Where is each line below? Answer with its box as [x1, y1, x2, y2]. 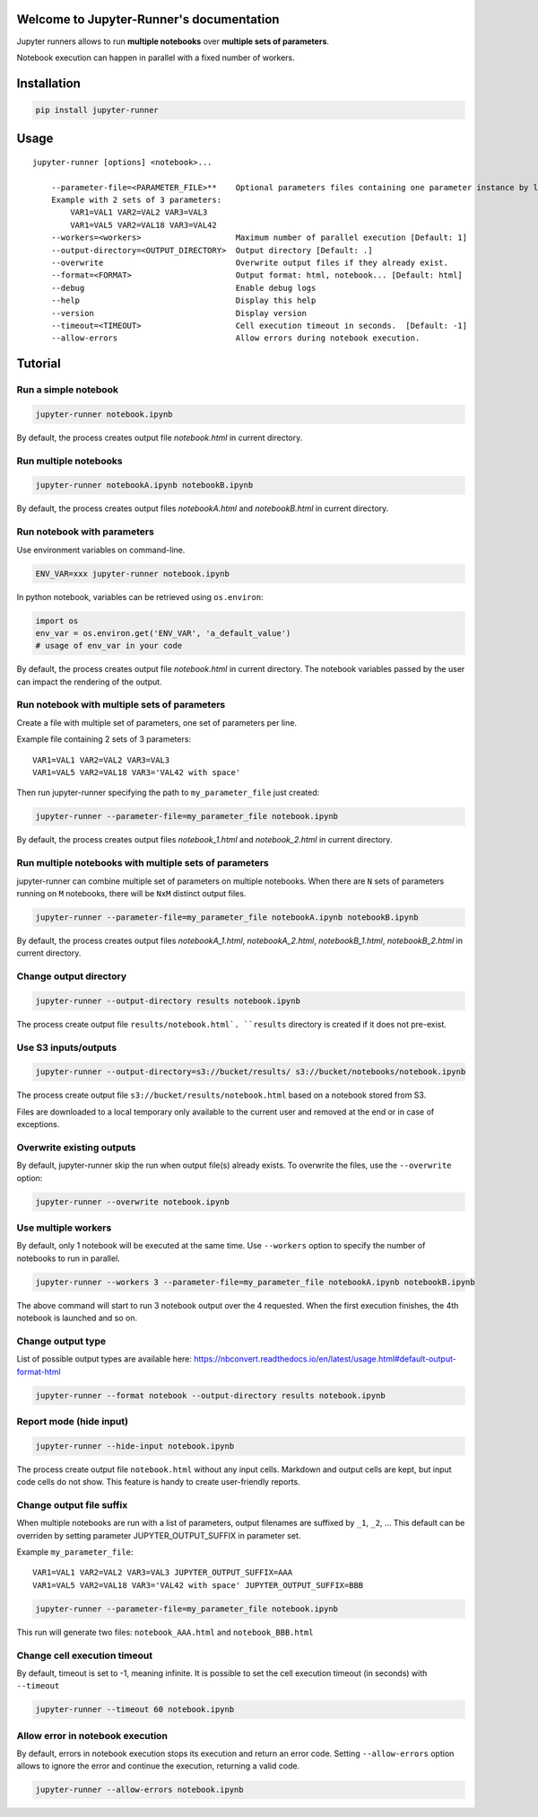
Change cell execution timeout [16, 1649, 152, 1662]
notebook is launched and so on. [16, 1312, 138, 1324]
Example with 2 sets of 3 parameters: [50, 195, 222, 206]
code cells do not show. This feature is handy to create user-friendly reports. [16, 1477, 300, 1487]
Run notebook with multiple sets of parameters [16, 699, 226, 711]
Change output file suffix [16, 1498, 128, 1511]
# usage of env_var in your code [35, 640, 183, 651]
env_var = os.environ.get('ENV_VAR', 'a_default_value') [35, 628, 291, 638]
